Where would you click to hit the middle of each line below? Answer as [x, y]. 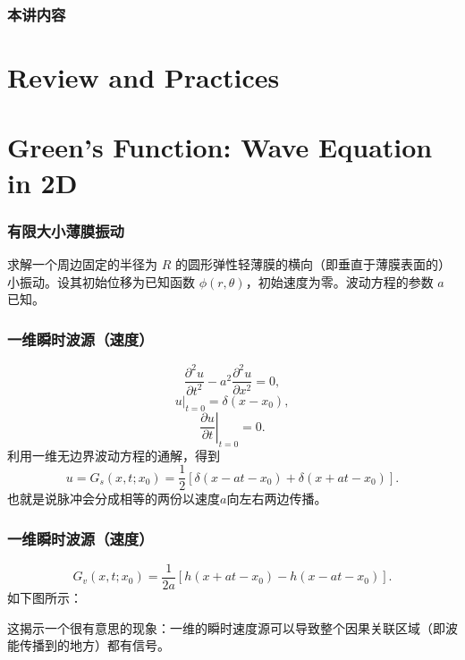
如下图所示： [45, 598]
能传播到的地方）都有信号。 [89, 645]
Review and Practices [144, 77]
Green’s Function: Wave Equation [220, 147]
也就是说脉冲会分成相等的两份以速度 [114, 499]
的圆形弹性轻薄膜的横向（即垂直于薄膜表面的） [313, 264]
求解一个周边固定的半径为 [82, 264]
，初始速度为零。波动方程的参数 [339, 281]
